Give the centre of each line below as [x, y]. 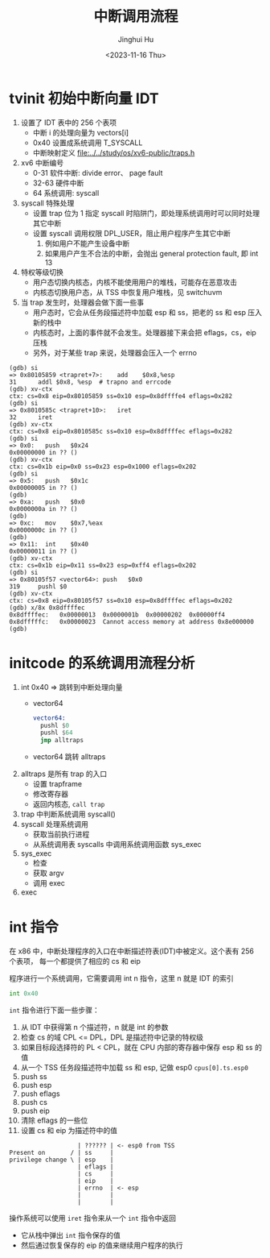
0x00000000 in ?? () [44, 452]
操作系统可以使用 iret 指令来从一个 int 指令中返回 [92, 1218]
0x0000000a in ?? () [44, 509]
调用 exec [49, 883]
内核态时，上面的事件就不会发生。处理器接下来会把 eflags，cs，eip [144, 332]
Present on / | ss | [61, 1152]
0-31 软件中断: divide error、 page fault [98, 172]
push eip [35, 1111]
